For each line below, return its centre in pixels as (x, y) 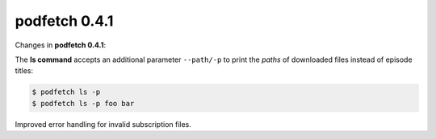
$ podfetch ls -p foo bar (83, 103)
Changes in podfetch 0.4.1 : (61, 45)
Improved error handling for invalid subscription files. (103, 124)
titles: (24, 71)
